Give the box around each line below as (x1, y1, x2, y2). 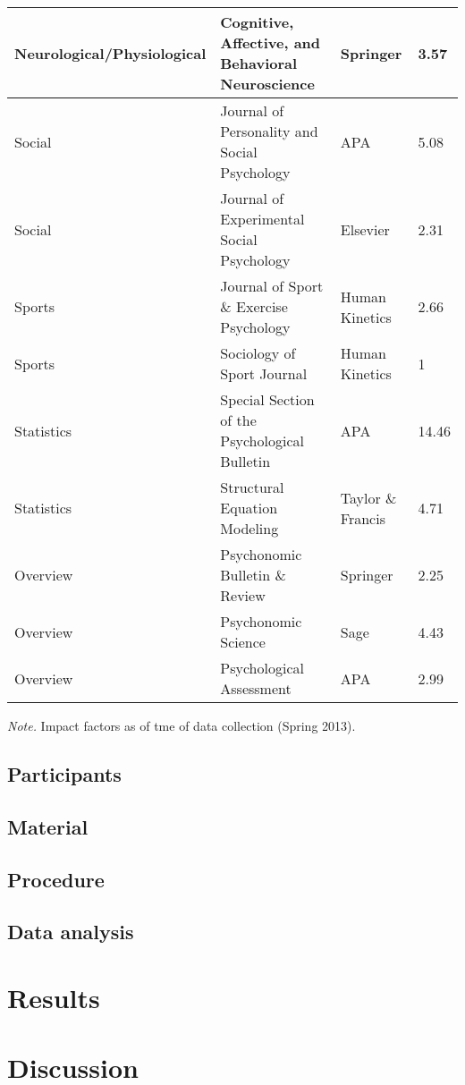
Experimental (220, 208, 305, 229)
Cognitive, (220, 12, 294, 32)
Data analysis (7, 918, 134, 945)
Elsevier (340, 218, 390, 240)
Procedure (7, 865, 105, 893)
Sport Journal (220, 363, 308, 384)
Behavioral (220, 53, 298, 73)
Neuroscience (220, 73, 315, 94)
